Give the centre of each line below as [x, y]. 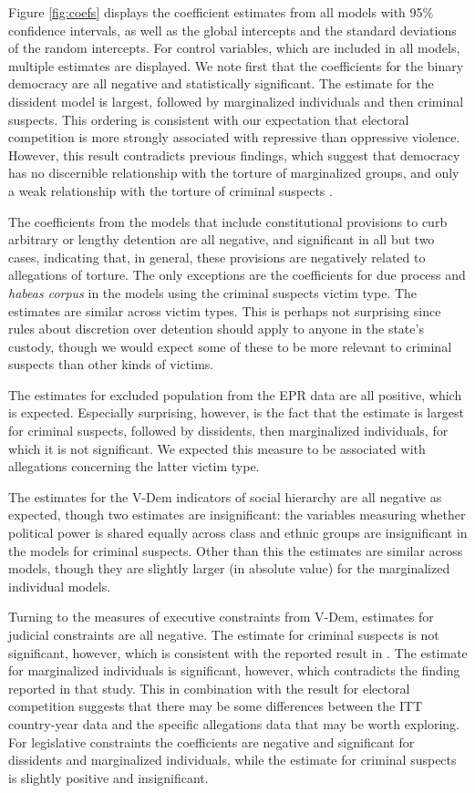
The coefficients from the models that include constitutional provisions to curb [228, 221]
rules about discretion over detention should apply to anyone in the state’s [216, 329]
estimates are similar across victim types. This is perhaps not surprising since [225, 310]
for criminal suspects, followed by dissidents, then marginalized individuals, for [228, 431]
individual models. [60, 586]
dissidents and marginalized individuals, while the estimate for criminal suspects [232, 760]
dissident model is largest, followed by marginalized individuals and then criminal [236, 101]
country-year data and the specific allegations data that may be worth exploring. [234, 723]
